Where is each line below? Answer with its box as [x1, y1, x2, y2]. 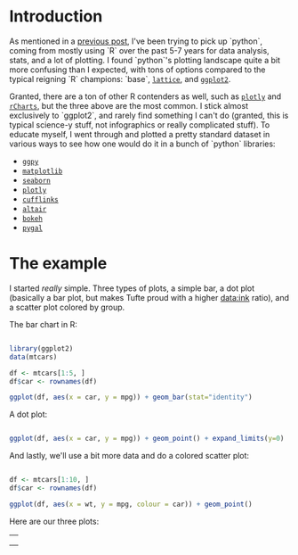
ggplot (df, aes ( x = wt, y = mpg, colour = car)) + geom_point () [9, 500, 253, 509]
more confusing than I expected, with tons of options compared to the [9, 64, 266, 75]
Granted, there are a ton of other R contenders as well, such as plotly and [9, 91, 282, 102]
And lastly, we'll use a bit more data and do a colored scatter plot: [9, 451, 250, 461]
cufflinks [21, 195, 60, 204]
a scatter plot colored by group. [9, 302, 125, 312]
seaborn [21, 176, 51, 185]
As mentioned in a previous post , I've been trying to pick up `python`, [9, 36, 263, 46]
